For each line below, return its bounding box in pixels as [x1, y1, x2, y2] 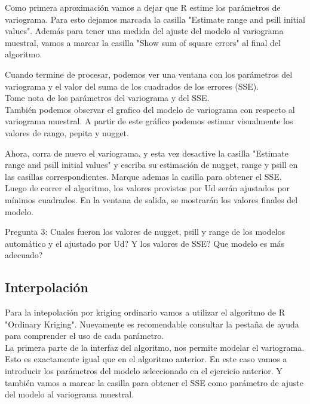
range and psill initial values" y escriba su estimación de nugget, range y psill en [5, 158, 298, 171]
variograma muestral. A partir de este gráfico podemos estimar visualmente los [5, 115, 293, 127]
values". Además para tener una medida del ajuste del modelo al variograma [5, 25, 284, 37]
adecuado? [5, 249, 43, 261]
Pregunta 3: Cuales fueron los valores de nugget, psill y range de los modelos [5, 225, 286, 238]
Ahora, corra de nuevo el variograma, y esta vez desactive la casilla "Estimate [5, 146, 288, 159]
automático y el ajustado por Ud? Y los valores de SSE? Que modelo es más [5, 237, 285, 249]
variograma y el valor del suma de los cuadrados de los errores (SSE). [5, 79, 259, 92]
